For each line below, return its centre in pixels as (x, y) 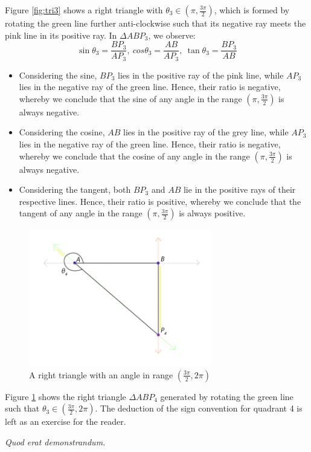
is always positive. (212, 213)
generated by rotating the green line (227, 396)
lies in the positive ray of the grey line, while (206, 132)
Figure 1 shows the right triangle (66, 396)
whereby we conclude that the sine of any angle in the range (130, 98)
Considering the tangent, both (75, 189)
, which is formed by (252, 10)
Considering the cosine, (62, 132)
